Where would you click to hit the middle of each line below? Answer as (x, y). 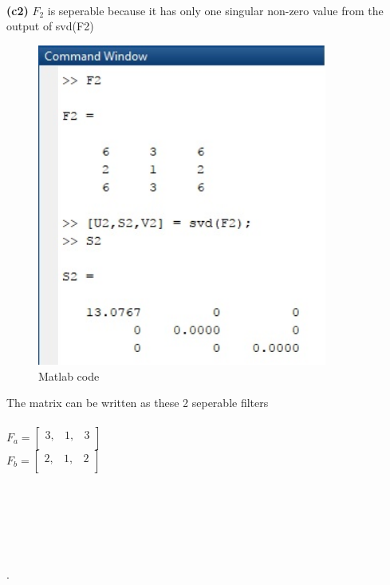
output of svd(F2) (50, 26)
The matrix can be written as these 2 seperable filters (138, 403)
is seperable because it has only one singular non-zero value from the (215, 10)
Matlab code (69, 376)
